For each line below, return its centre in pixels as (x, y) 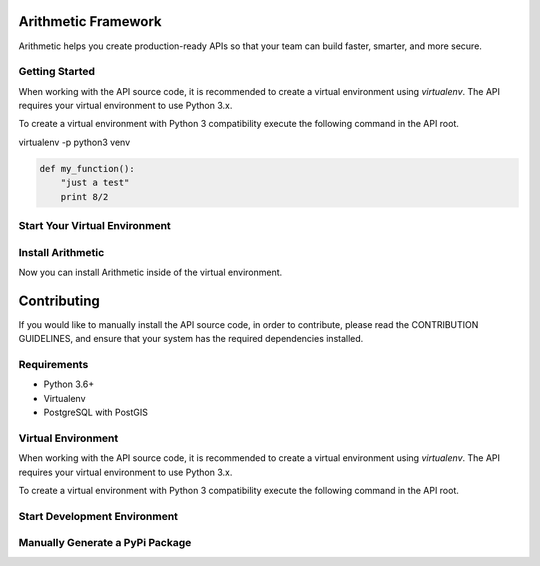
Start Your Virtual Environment (95, 225)
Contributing (59, 300)
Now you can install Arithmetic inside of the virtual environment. (150, 272)
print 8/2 (84, 196)
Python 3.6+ (69, 384)
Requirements (53, 364)
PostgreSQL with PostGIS (96, 412)
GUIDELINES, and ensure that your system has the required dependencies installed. (191, 339)
